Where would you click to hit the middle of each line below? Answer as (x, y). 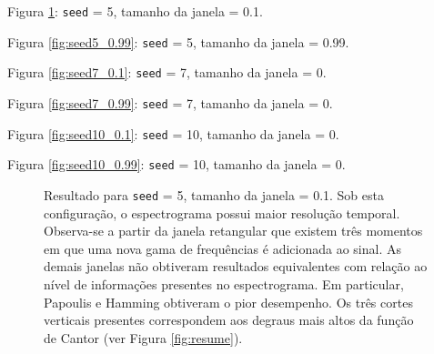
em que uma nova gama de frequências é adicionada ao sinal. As (223, 248)
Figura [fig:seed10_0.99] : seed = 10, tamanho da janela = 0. (177, 164)
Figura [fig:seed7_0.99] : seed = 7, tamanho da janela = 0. (170, 102)
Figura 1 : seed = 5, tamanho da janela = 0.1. (135, 11)
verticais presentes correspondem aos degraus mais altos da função (229, 320)
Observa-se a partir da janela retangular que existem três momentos (233, 231)
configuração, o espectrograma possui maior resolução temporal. (222, 212)
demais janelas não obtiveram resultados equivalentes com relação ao (236, 266)
